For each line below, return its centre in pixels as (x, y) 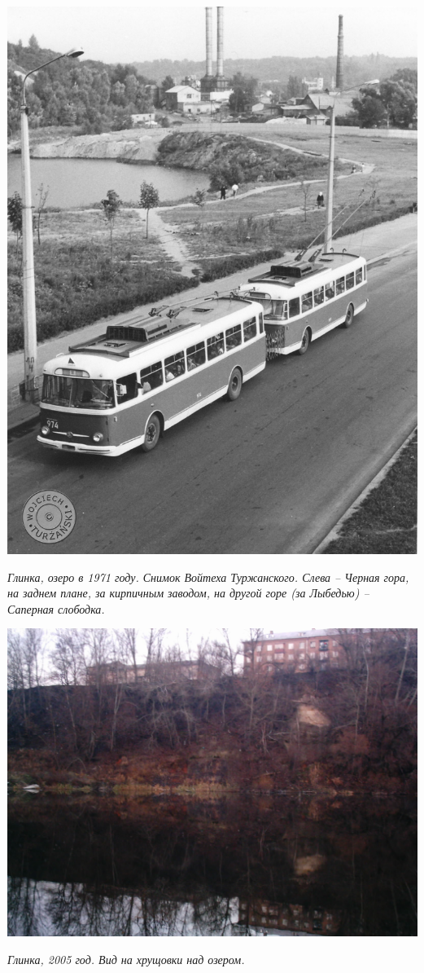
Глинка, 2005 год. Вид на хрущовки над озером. (126, 959)
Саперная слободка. (56, 608)
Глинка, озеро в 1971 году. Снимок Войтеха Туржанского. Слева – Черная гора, (208, 577)
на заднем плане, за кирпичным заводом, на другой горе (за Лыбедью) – (188, 593)
